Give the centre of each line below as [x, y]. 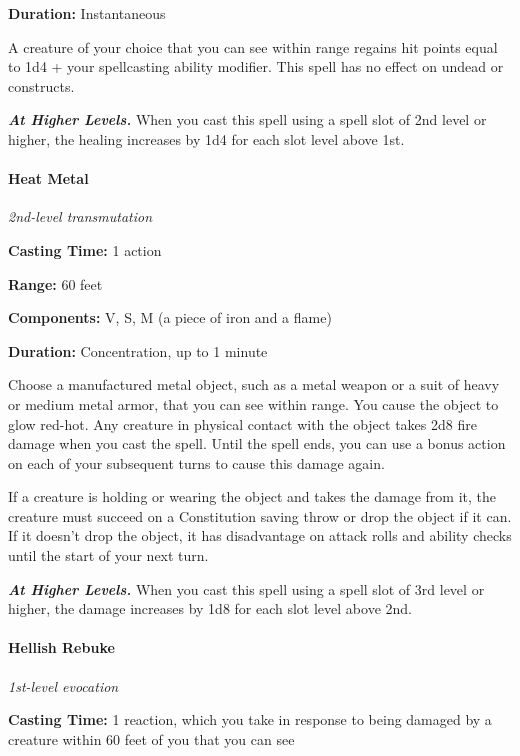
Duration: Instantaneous [87, 13]
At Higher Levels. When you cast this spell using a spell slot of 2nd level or [247, 119]
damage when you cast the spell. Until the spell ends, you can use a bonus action [257, 443]
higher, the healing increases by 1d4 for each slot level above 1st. [206, 138]
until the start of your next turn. [108, 555]
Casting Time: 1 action [85, 249]
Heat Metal [48, 178]
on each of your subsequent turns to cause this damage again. [196, 462]
